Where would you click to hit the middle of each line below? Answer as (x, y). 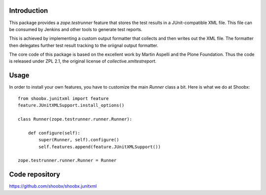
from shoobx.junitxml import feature (64, 98)
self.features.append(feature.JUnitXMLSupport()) (100, 147)
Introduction (29, 11)
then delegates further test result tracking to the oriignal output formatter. (84, 45)
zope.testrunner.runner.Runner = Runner (67, 161)
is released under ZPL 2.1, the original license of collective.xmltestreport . (83, 61)
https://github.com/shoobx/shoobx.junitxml (53, 186)
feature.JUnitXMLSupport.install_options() (71, 105)
